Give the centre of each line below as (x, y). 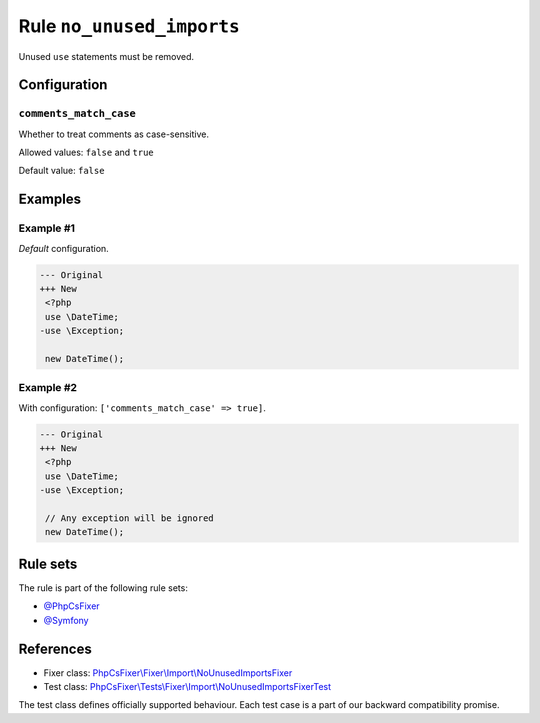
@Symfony (66, 620)
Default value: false (61, 171)
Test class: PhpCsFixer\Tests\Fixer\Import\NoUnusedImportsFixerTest (187, 686)
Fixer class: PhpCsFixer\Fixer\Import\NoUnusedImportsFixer (168, 672)
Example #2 (48, 388)
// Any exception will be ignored (129, 518)
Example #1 (46, 228)
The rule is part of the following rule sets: (103, 587)
